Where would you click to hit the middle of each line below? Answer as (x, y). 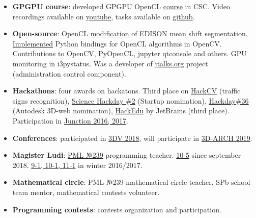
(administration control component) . (69, 73)
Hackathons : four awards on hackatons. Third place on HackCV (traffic (126, 91)
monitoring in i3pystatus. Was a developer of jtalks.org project (110, 63)
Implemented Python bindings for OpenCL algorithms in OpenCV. (117, 43)
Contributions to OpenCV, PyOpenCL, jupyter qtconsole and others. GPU (130, 53)
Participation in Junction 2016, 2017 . (70, 120)
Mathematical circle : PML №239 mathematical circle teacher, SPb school (131, 182)
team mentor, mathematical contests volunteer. (86, 192)
